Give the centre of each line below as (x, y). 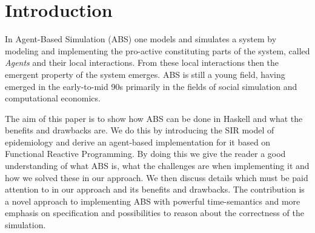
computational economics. (53, 98)
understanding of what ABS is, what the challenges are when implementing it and (157, 166)
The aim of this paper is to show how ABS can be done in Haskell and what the (154, 118)
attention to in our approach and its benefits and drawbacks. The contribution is (155, 189)
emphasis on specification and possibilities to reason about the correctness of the (154, 213)
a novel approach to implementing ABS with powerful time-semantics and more (153, 201)
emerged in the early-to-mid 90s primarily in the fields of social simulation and (151, 86)
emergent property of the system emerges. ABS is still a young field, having (145, 74)
